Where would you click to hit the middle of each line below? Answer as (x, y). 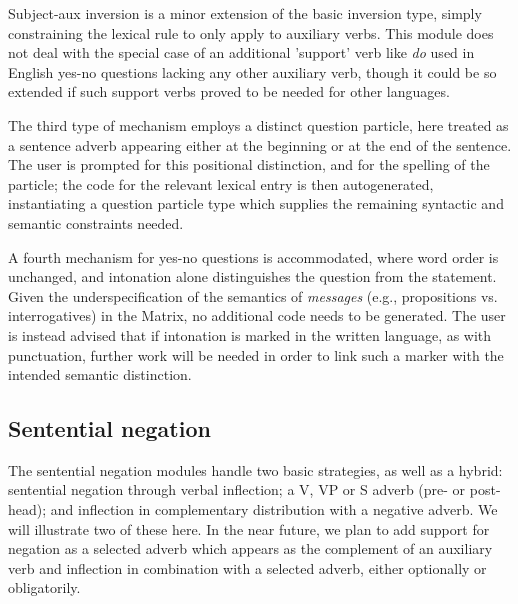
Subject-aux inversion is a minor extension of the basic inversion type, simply (245, 13)
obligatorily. (44, 587)
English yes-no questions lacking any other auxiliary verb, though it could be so (252, 71)
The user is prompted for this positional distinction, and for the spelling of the (249, 164)
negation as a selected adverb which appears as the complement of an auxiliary (250, 548)
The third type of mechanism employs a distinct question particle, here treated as (258, 124)
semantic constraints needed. (96, 222)
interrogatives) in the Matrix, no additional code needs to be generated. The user (257, 315)
